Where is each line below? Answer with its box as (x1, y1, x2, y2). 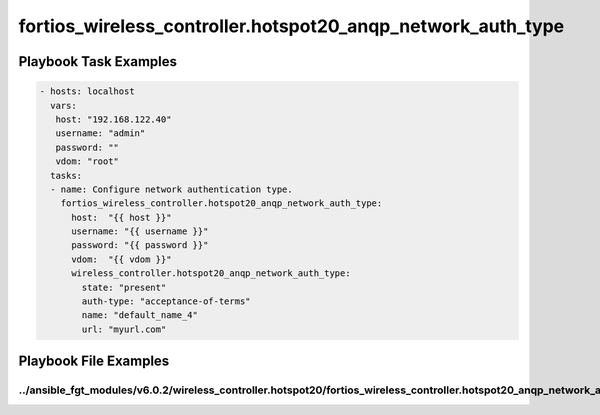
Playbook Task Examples (18, 53, 178, 70)
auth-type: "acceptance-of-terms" (81, 296, 251, 307)
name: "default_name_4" (81, 310, 199, 321)
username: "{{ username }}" (71, 226, 209, 237)
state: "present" (81, 281, 167, 293)
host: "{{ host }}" (71, 211, 172, 223)
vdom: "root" (55, 156, 120, 167)
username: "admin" (55, 128, 146, 139)
